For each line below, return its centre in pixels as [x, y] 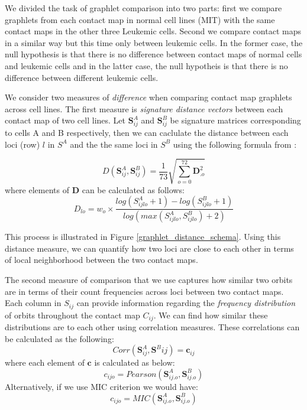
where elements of [37, 189]
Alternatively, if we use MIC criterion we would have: [101, 386]
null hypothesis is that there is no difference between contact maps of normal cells [153, 54]
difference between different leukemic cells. [82, 77]
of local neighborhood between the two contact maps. [101, 260]
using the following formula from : [235, 144]
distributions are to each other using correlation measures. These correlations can [152, 327]
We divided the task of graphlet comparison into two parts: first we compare [143, 8]
